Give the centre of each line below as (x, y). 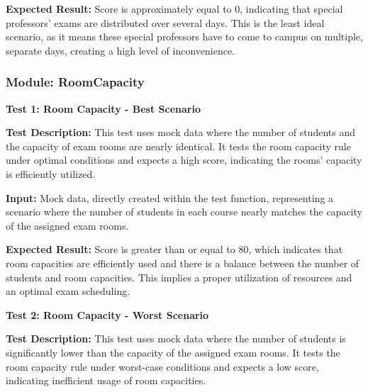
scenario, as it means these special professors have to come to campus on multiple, (184, 37)
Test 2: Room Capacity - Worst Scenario (107, 314)
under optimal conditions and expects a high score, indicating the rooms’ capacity (184, 160)
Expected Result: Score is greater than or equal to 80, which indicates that (174, 249)
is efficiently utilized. (51, 173)
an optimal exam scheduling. (68, 291)
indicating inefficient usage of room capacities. (106, 380)
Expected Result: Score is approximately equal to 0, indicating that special (174, 9)
